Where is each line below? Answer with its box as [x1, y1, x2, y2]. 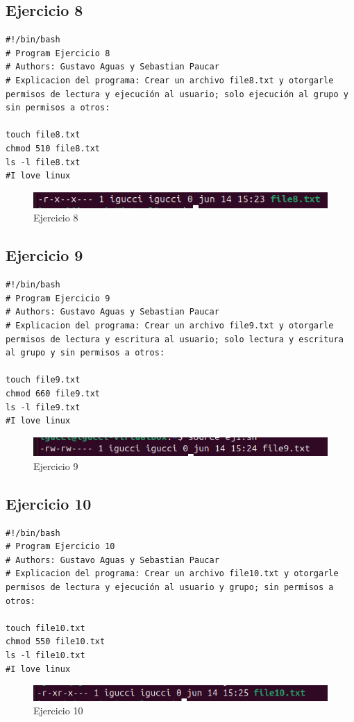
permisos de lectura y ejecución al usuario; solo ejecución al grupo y [6, 89, 348, 99]
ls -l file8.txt [6, 157, 81, 167]
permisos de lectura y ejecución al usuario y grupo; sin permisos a [6, 582, 334, 593]
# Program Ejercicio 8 [6, 48, 110, 58]
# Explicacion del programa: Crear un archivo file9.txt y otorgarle [6, 321, 334, 331]
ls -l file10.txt [6, 650, 85, 661]
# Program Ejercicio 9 [6, 293, 110, 303]
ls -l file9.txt [6, 402, 81, 412]
